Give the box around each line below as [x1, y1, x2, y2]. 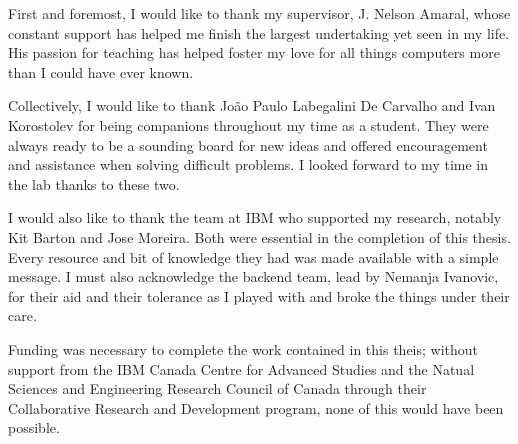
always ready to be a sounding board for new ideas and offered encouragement [8, 134, 488, 155]
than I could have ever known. [8, 61, 194, 82]
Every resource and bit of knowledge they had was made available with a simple [8, 246, 499, 267]
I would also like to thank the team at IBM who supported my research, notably [8, 207, 502, 228]
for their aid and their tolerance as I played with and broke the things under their [8, 285, 510, 306]
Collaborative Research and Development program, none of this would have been [8, 397, 504, 418]
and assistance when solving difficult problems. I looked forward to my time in [8, 154, 488, 175]
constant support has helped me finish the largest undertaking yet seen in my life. [8, 22, 510, 43]
